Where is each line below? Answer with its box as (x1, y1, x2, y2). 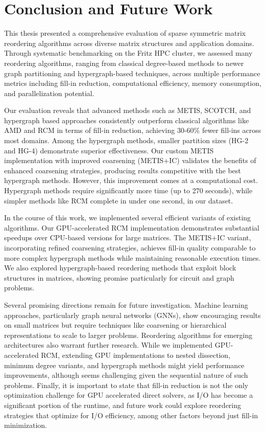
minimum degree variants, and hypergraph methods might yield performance (4, 359, 245, 370)
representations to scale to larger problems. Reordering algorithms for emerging (4, 329, 253, 340)
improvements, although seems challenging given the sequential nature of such (4, 370, 248, 380)
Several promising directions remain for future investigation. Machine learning (4, 299, 248, 310)
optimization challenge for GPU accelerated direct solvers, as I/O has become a (4, 390, 253, 400)
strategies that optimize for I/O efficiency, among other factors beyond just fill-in (4, 410, 258, 420)
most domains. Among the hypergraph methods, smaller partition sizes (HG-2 (4, 135, 249, 146)
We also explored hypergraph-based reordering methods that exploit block (4, 262, 236, 273)
